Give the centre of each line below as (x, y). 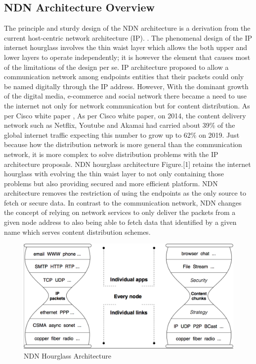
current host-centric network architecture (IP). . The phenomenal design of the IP (128, 37)
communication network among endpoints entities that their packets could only (124, 77)
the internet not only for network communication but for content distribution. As (127, 105)
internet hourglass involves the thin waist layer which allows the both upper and (126, 47)
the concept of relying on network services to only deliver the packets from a (120, 212)
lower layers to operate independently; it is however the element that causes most (127, 57)
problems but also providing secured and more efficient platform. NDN (111, 183)
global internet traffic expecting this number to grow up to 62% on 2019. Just (122, 134)
